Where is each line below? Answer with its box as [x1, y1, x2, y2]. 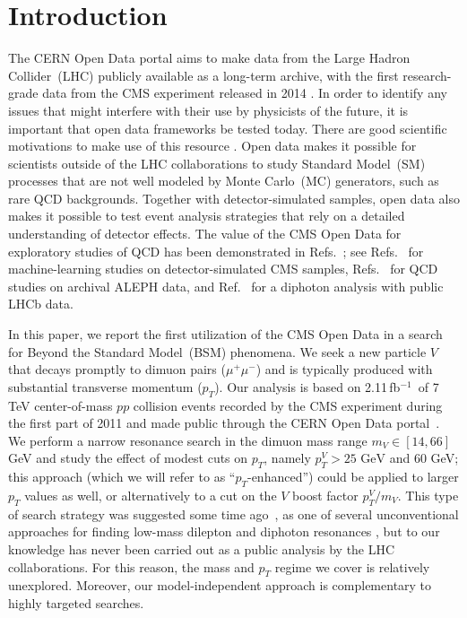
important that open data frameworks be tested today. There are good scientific [8, 118, 447, 137]
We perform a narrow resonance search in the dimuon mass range [8, 431, 368, 449]
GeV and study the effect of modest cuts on [8, 448, 248, 467]
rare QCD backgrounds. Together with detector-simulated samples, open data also [8, 188, 460, 207]
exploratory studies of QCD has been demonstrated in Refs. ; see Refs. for [8, 241, 424, 260]
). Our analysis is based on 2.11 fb [214, 377, 401, 396]
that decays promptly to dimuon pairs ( [8, 360, 226, 379]
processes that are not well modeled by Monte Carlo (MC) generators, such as [8, 171, 439, 190]
